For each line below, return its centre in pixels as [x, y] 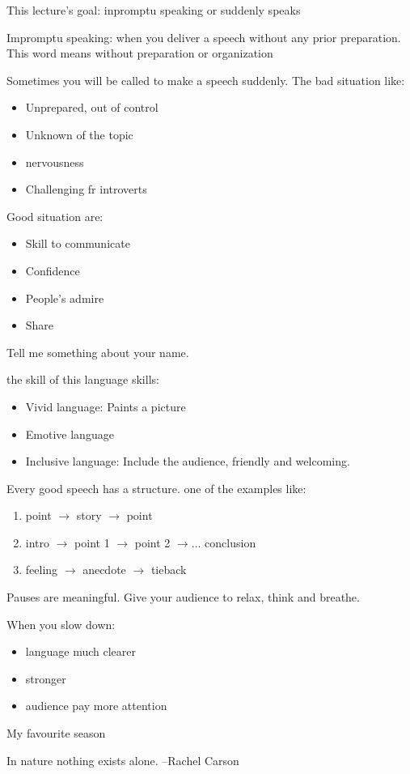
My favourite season [56, 733]
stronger [46, 678]
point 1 [92, 542]
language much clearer [80, 651]
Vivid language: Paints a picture [106, 406]
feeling [42, 570]
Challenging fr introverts [86, 189]
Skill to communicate [78, 243]
